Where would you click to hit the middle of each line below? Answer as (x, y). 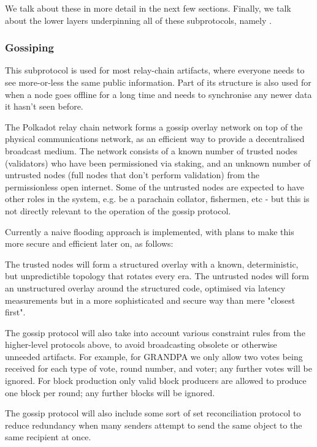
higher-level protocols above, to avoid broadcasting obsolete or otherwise (141, 344)
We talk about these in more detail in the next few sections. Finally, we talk (148, 8)
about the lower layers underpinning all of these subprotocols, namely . (138, 20)
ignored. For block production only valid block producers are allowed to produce (156, 381)
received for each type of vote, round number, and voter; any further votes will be (158, 368)
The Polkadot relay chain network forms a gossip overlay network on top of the (154, 126)
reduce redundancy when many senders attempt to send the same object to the (154, 425)
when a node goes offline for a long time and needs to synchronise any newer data (158, 94)
